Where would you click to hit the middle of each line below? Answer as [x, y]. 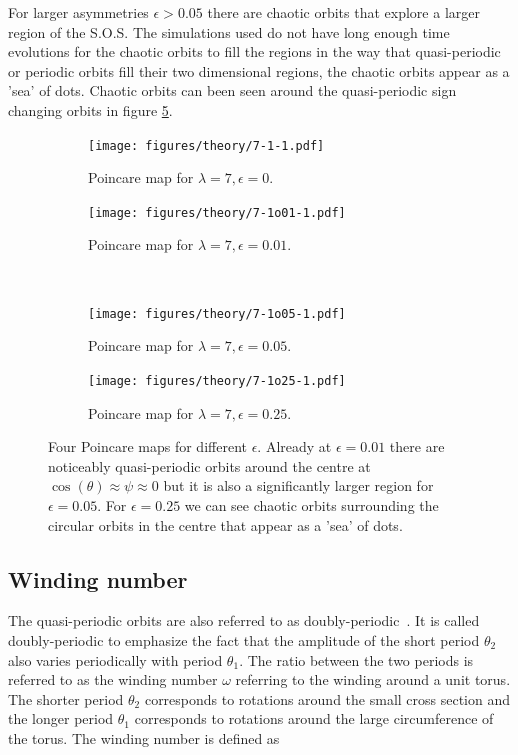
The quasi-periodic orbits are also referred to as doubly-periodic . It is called [244, 620]
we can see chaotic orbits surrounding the [311, 504]
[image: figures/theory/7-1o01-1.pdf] [217, 212]
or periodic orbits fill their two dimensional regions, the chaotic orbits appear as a [259, 70]
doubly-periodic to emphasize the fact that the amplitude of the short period [244, 639]
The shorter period [66, 698]
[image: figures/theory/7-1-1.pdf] [206, 145]
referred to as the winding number [113, 679]
